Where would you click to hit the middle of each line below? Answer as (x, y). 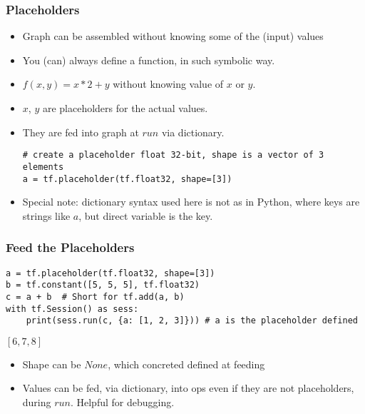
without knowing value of (168, 84)
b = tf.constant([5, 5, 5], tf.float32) (103, 285)
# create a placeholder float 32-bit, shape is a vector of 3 (173, 155)
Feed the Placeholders (70, 247)
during (37, 402)
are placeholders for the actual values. (125, 108)
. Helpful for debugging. (122, 402)
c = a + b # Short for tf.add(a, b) (95, 297)
